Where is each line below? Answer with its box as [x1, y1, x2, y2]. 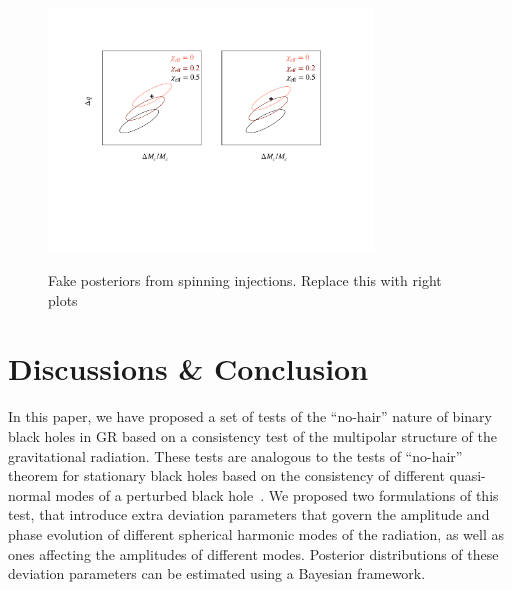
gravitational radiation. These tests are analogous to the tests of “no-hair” [8, 445, 463, 466]
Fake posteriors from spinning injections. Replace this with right [48, 270, 442, 291]
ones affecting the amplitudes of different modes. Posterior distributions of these [8, 543, 499, 564]
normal [8, 484, 51, 505]
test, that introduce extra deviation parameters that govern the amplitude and [8, 504, 490, 525]
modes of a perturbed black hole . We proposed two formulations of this [55, 484, 499, 505]
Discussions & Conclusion [8, 348, 369, 389]
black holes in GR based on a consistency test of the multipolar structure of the [8, 425, 497, 446]
